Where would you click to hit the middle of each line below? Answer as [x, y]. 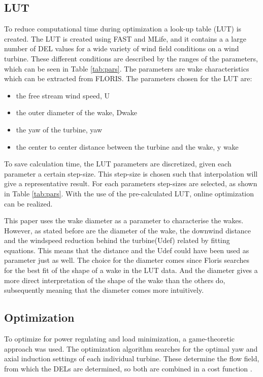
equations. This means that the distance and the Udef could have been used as [127, 250]
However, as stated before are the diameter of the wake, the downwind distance [128, 230]
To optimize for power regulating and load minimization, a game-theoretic [119, 339]
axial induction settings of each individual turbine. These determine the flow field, [132, 358]
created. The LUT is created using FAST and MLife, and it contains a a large [125, 38]
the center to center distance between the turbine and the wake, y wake [127, 146]
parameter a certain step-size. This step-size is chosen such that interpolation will [131, 173]
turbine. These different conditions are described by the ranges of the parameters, [131, 58]
